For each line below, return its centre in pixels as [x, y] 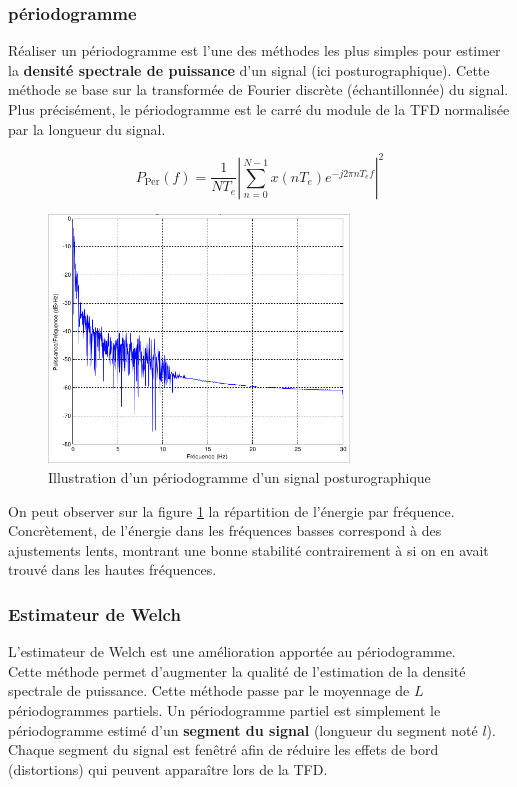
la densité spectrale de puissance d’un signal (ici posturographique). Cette [249, 69]
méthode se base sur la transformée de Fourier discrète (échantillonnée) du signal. [258, 89]
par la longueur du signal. [87, 128]
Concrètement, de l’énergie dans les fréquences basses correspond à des [225, 530]
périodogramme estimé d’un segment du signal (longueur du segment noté [243, 729]
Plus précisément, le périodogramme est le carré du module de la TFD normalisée [259, 109]
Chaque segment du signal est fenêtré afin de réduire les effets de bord [223, 749]
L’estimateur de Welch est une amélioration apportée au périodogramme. [232, 651]
